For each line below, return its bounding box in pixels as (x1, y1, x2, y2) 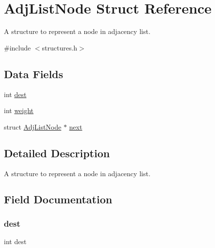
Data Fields (4, 66, 64, 81)
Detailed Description (4, 145, 110, 160)
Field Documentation (4, 192, 113, 207)
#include (4, 42, 31, 52)
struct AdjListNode (4, 121, 62, 132)
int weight (4, 105, 34, 116)
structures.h (42, 42, 78, 52)
